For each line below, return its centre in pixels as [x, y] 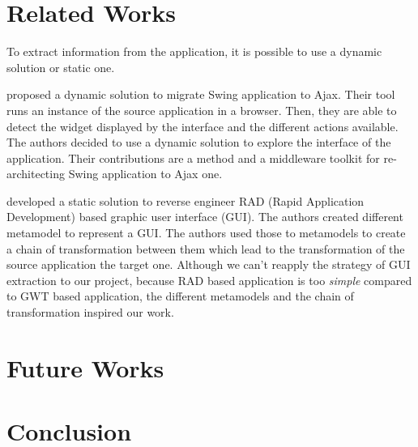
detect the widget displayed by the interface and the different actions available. [203, 126]
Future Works [85, 367]
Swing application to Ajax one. [145, 174]
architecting [36, 174]
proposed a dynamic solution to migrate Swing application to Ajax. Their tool [201, 94]
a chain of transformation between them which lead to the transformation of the [206, 248]
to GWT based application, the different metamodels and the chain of [180, 296]
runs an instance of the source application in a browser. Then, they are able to [202, 110]
